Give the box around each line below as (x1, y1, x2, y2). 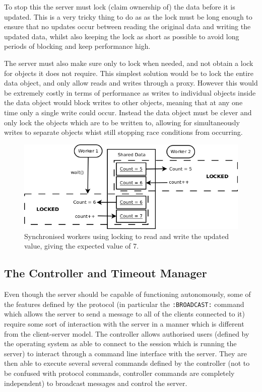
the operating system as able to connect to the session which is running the (4, 338, 237, 349)
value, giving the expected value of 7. (24, 241, 139, 251)
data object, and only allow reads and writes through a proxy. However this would (4, 77, 258, 88)
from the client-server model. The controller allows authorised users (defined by (4, 328, 249, 339)
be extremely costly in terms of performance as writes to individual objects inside (4, 87, 256, 98)
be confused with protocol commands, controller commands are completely (4, 368, 235, 378)
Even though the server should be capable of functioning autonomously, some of (4, 289, 251, 299)
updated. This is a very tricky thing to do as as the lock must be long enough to (4, 11, 252, 22)
